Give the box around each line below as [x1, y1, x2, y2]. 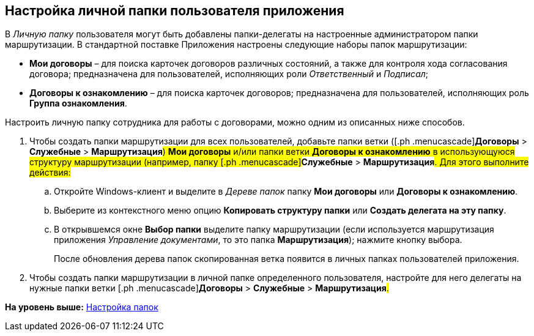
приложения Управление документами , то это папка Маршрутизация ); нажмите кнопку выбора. [54, 234, 462, 245]
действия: [29, 167, 71, 178]
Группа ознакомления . [29, 98, 127, 109]
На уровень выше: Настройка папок [5, 302, 158, 313]
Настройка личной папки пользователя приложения [5, 3, 344, 18]
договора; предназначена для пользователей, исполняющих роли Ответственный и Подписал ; [29, 69, 429, 80]
